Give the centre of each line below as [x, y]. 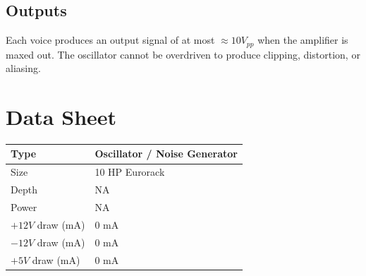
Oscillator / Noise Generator [166, 154]
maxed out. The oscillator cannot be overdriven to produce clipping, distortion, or [183, 54]
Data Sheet [61, 117]
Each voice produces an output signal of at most [110, 40]
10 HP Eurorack [130, 172]
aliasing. [23, 68]
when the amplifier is [303, 40]
